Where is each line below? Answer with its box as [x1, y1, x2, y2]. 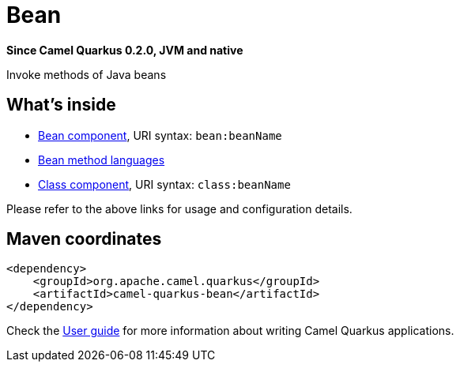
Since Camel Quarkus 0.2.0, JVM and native [6, 43, 243, 57]
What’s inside [6, 95, 116, 115]
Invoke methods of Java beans [6, 67, 167, 81]
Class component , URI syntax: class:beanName [38, 177, 291, 191]
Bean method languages [38, 152, 165, 167]
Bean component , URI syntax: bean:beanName [38, 128, 282, 142]
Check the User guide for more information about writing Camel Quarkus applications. [6, 324, 454, 338]
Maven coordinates [6, 229, 162, 250]
